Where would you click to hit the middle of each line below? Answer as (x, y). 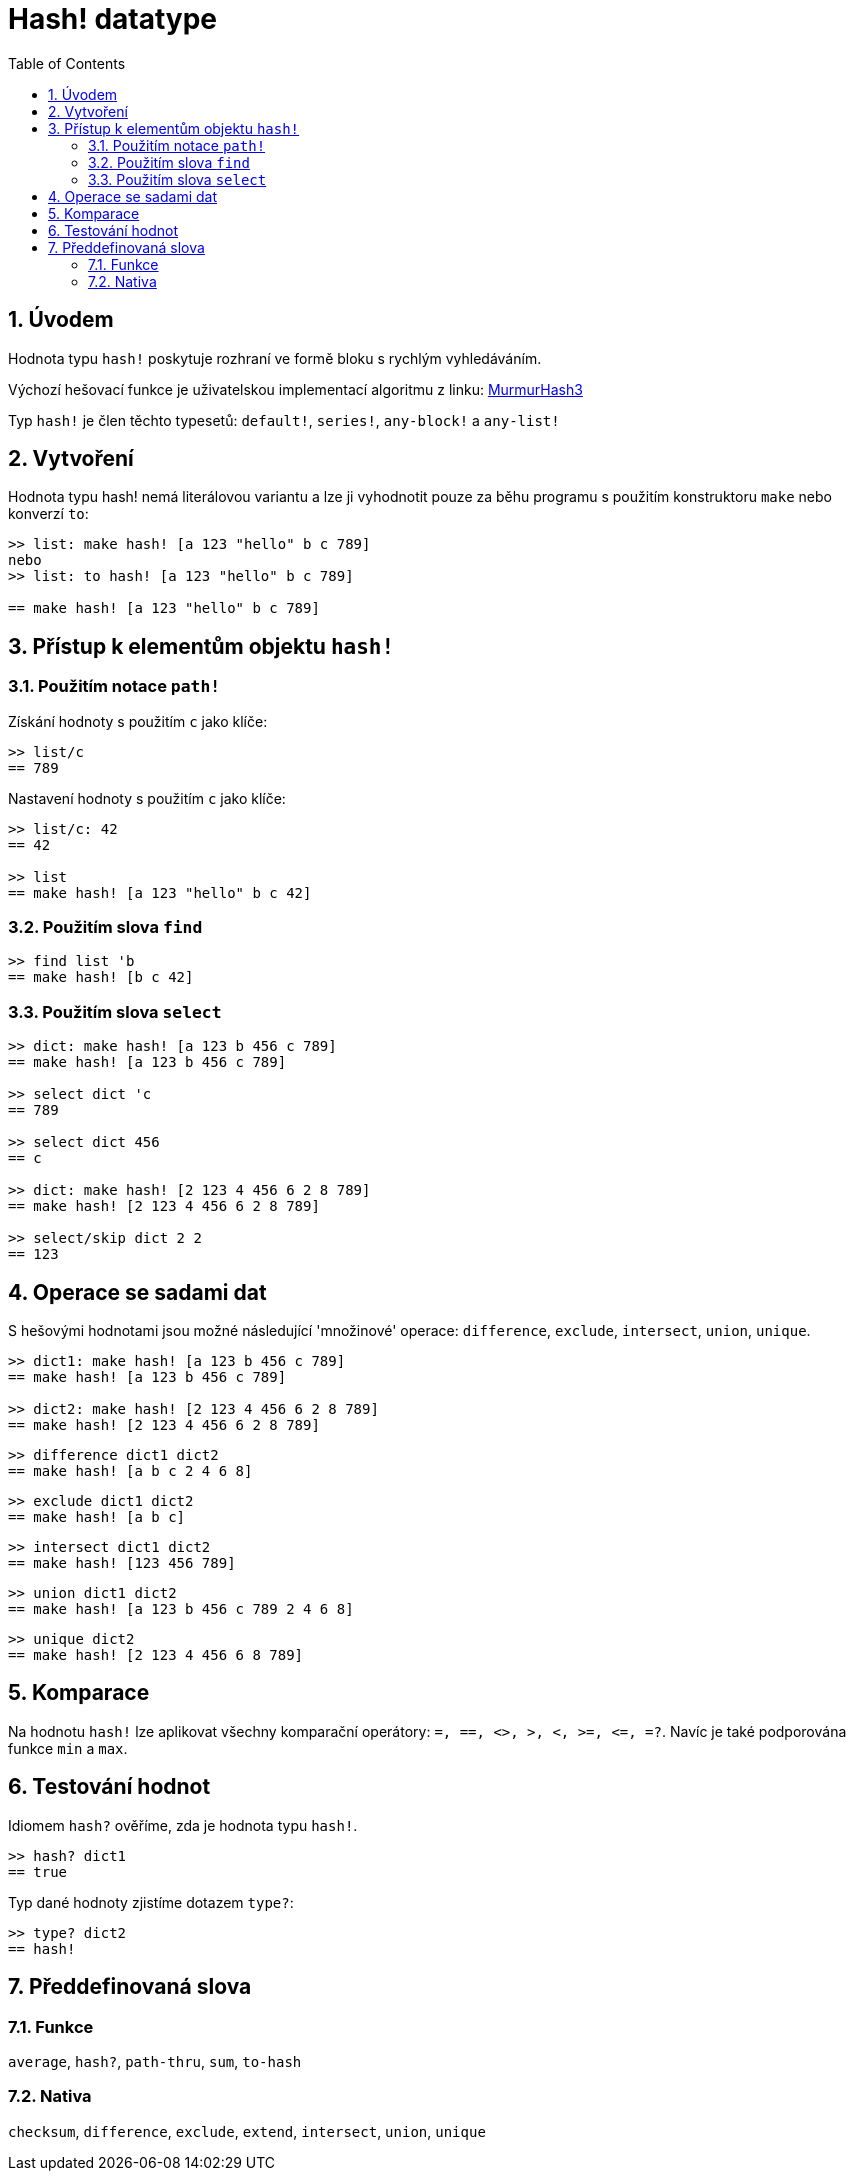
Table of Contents (67, 63)
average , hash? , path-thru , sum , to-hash (155, 2061)
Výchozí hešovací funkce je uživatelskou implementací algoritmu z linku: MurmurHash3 (295, 389)
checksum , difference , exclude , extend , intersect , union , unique (247, 2131)
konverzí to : (48, 514)
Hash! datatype (112, 19)
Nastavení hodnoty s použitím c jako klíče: (147, 798)
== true (38, 1871)
